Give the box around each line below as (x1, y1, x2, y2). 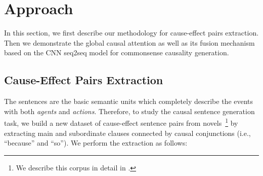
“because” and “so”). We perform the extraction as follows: (4, 137, 188, 148)
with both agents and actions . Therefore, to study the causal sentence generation (4, 105, 255, 116)
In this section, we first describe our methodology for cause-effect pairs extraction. (4, 27, 259, 38)
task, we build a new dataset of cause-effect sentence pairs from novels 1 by (4, 116, 238, 128)
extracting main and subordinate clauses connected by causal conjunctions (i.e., (4, 127, 251, 138)
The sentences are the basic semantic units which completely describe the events (4, 96, 253, 107)
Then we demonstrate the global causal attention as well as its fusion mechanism (4, 37, 255, 48)
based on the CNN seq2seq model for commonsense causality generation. (4, 47, 229, 58)
